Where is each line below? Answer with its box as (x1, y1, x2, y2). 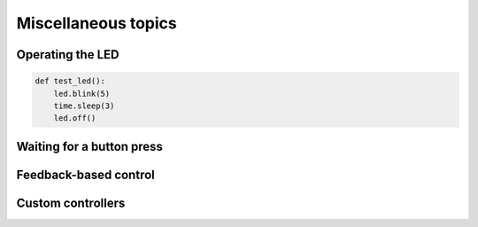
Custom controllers (16, 195, 126, 210)
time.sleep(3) (53, 100, 115, 111)
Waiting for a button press (16, 138, 164, 154)
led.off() (53, 113, 96, 123)
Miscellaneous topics (16, 13, 177, 33)
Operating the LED (16, 47, 119, 62)
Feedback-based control (16, 167, 155, 182)
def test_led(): (35, 76, 106, 86)
